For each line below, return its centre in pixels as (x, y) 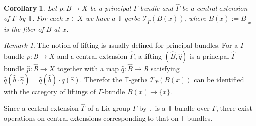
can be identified (219, 79)
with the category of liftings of (50, 91)
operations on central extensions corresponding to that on (91, 118)
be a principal (110, 8)
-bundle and (155, 8)
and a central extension (92, 56)
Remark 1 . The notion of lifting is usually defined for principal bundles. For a (121, 45)
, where (195, 18)
